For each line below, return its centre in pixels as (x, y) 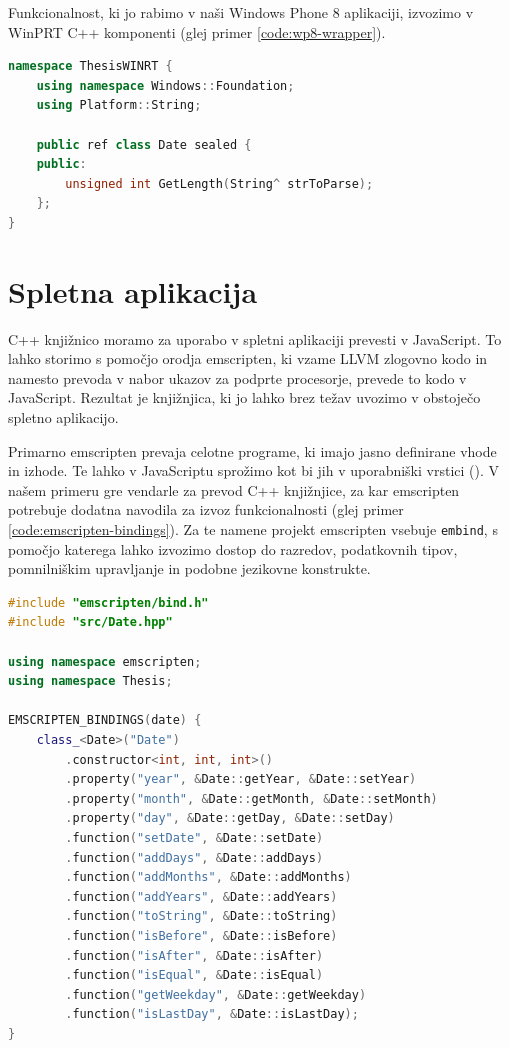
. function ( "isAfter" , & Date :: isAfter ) (194, 955)
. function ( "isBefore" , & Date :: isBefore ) (201, 935)
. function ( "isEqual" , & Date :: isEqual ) (194, 975)
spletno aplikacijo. (63, 417)
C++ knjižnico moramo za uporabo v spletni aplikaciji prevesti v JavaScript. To (255, 338)
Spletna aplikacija (133, 290)
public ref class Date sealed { (144, 144)
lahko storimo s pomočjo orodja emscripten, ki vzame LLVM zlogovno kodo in (248, 358)
